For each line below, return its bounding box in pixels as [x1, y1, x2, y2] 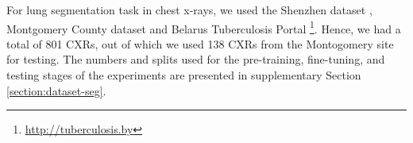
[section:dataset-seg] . [6, 82, 106, 99]
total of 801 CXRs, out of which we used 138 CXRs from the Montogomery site [6, 35, 394, 52]
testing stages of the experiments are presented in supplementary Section [6, 67, 361, 83]
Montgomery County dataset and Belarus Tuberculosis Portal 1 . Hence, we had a [6, 17, 401, 37]
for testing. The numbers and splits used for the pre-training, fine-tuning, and [6, 51, 385, 68]
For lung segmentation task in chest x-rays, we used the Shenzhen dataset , [6, 2, 372, 17]
